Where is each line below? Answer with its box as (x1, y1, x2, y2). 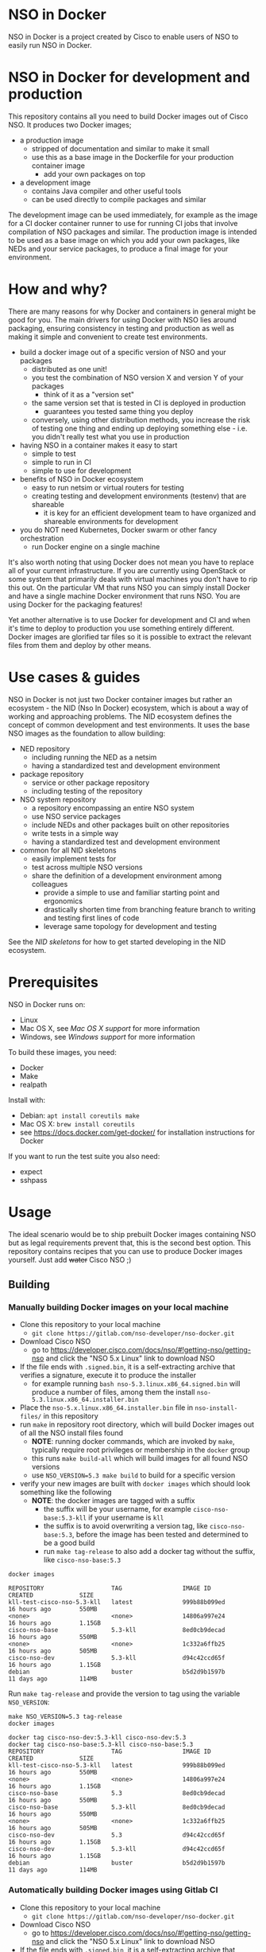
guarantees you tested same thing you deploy (43, 406, 194, 416)
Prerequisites (8, 973, 99, 991)
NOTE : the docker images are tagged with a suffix (31, 1496, 196, 1505)
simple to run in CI (31, 457, 91, 467)
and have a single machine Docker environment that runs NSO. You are (8, 591, 241, 600)
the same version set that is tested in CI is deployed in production (31, 398, 246, 408)
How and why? (8, 280, 108, 299)
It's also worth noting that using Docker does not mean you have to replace (8, 557, 254, 567)
